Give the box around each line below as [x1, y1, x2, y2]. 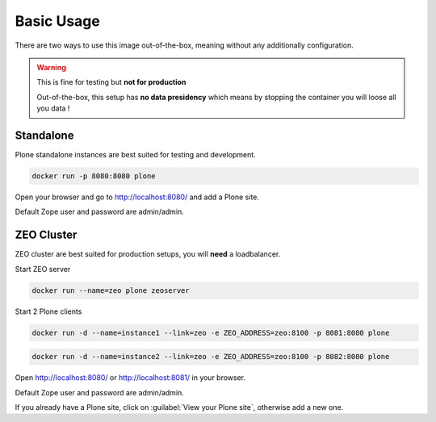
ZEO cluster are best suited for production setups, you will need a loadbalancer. [15, 249, 281, 259]
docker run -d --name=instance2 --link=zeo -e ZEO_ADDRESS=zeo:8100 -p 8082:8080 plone [31, 352, 390, 361]
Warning [36, 62, 66, 72]
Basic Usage [15, 12, 100, 30]
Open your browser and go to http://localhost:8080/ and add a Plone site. [15, 192, 260, 202]
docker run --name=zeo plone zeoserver [31, 286, 190, 295]
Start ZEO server [15, 264, 71, 274]
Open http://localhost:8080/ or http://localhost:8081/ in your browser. [15, 373, 246, 382]
